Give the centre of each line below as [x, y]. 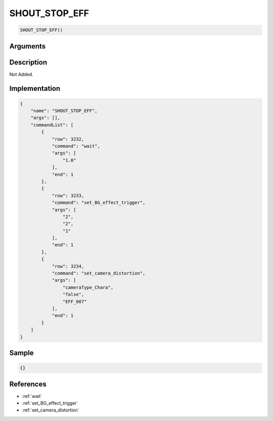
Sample [21, 353]
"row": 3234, [68, 266]
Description [28, 62]
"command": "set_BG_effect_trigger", [99, 203]
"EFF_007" [75, 301]
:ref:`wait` [32, 396]
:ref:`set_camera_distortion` [51, 410]
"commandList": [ [52, 125]
